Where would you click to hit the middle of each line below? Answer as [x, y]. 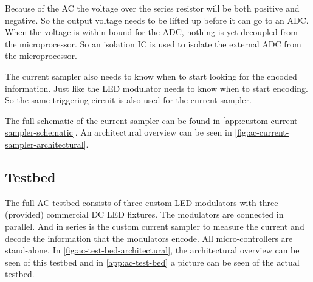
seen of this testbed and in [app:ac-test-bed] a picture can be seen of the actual [152, 262]
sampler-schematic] [40, 132]
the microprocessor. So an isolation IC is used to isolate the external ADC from [153, 43]
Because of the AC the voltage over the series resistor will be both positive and [152, 8]
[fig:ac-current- [262, 132]
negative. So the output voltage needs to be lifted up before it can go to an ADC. [157, 20]
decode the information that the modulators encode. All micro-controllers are [149, 238]
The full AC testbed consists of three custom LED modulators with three [142, 202]
